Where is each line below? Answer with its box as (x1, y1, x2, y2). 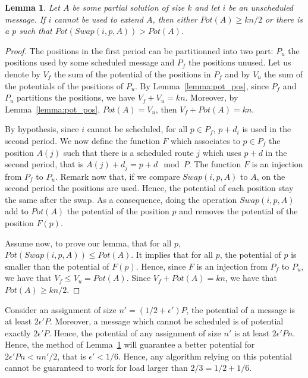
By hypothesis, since (5, 123, 79, 135)
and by (225, 67, 250, 80)
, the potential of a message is (186, 303, 296, 315)
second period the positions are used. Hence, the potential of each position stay (5, 182, 294, 194)
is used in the (242, 123, 291, 135)
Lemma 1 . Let (5, 1, 60, 13)
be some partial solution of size (72, 1, 185, 13)
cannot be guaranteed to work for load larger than (5, 361, 188, 374)
